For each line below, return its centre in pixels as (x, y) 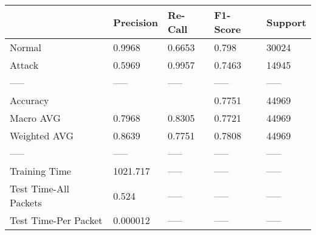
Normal (26, 47)
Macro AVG (35, 118)
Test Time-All (39, 188)
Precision (136, 22)
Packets (26, 202)
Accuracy (29, 100)
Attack (24, 65)
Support (286, 22)
